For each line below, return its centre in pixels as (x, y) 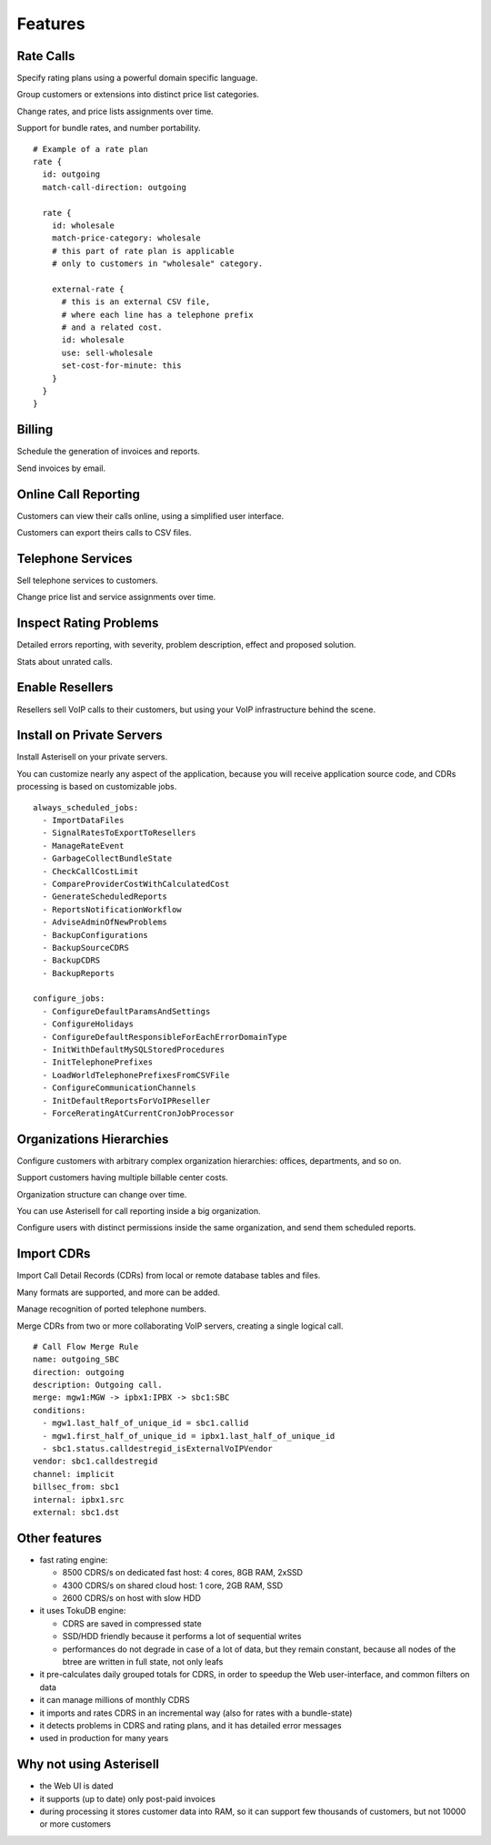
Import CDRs (54, 1254)
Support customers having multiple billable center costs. (123, 1177)
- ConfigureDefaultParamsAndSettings (126, 1011)
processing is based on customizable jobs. (97, 787)
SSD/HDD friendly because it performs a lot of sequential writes (182, 1636)
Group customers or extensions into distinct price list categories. (138, 95)
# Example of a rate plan (91, 149)
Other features (59, 1538)
